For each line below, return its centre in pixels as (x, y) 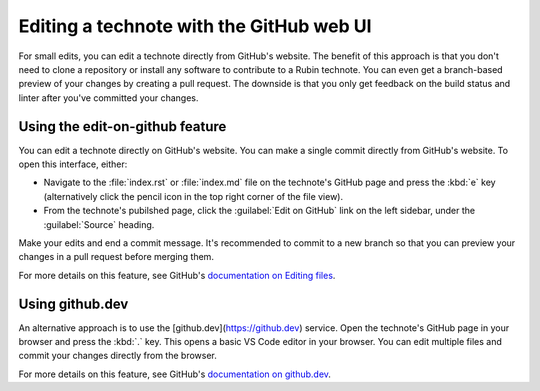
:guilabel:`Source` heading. (99, 224)
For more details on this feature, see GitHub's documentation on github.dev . (175, 374)
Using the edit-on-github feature (122, 126)
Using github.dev (73, 303)
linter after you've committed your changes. (108, 97)
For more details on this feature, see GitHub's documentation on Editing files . (177, 275)
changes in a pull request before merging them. (116, 257)
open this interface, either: (73, 164)
